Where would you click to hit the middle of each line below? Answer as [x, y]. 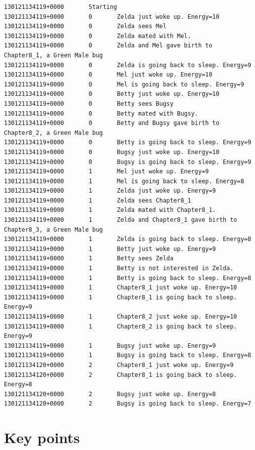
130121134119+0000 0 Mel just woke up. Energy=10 [108, 75]
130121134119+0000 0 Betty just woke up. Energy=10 [112, 94]
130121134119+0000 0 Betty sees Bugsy [89, 103]
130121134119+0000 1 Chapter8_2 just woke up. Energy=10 [121, 317]
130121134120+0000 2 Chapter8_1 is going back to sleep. [121, 375]
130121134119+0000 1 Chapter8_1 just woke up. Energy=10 [121, 288]
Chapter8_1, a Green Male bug [54, 55]
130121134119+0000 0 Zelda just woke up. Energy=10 [112, 17]
